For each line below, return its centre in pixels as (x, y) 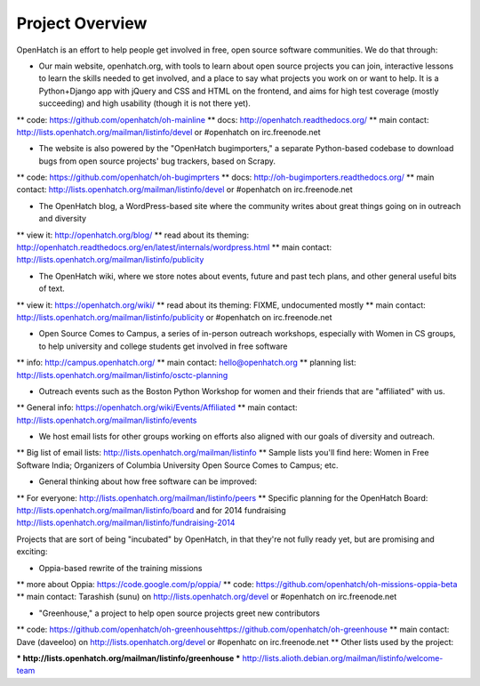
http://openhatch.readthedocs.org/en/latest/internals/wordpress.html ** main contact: (174, 247)
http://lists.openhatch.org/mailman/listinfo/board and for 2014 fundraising (151, 511)
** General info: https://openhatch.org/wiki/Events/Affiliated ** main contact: (157, 408)
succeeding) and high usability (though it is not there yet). (144, 103)
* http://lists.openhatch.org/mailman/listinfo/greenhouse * (128, 658)
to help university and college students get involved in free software (163, 346)
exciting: (32, 552)
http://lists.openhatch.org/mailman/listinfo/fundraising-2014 (126, 523)
